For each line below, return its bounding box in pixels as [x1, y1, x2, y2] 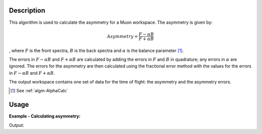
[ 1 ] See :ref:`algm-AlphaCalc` [10, 88, 68, 94]
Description [9, 6, 46, 15]
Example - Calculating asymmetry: [9, 113, 81, 119]
